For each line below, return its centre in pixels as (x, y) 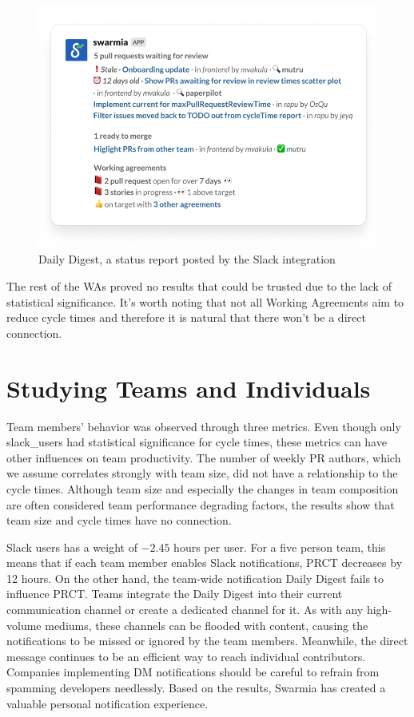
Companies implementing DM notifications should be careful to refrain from (193, 672)
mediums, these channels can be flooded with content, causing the (207, 625)
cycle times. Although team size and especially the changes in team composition (203, 488)
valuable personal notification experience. (107, 703)
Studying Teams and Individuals (189, 388)
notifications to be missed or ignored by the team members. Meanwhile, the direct (207, 641)
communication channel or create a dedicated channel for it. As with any (185, 610)
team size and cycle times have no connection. (119, 520)
